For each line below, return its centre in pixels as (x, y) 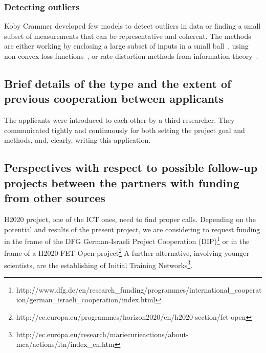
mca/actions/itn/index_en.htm (65, 344)
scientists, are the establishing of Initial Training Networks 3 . (98, 264)
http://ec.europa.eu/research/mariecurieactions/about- (102, 334)
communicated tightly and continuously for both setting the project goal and (125, 130)
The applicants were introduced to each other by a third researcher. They (119, 120)
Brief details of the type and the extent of (118, 83)
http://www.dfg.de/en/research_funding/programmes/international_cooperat (139, 289)
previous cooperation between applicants (114, 98)
